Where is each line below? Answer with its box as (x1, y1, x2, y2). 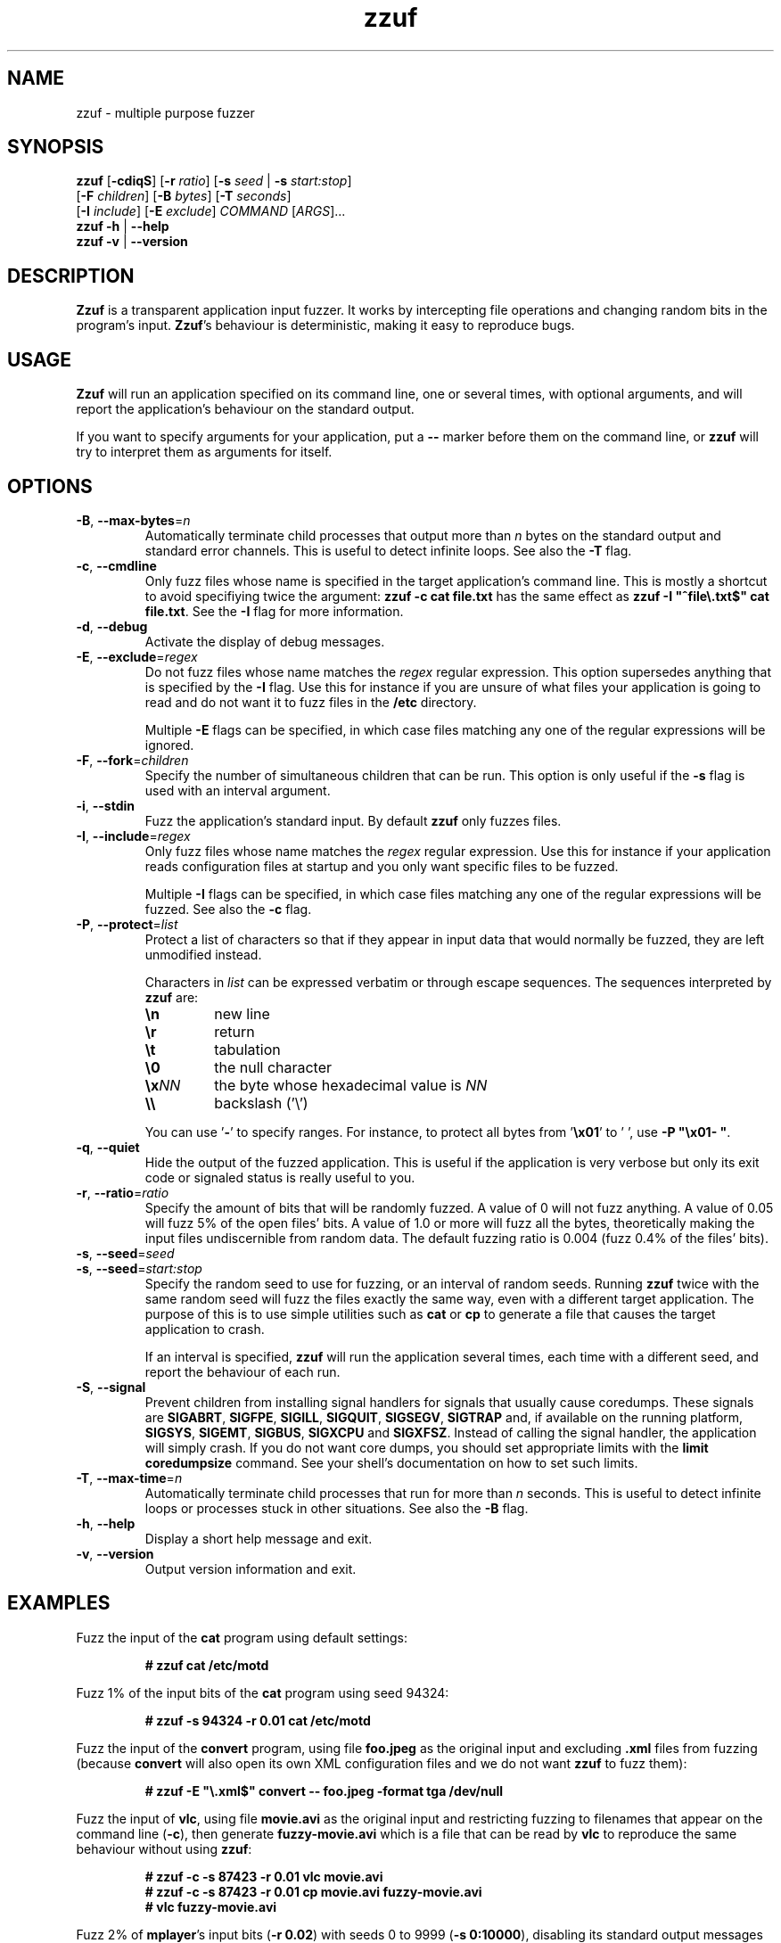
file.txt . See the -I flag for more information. (144, 603, 404, 619)
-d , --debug (76, 618, 148, 634)
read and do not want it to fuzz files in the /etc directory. (144, 694, 477, 710)
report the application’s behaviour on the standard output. (76, 401, 415, 417)
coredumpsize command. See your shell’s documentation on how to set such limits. (144, 1454, 638, 1470)
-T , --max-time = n (76, 1470, 183, 1486)
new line (214, 1004, 270, 1023)
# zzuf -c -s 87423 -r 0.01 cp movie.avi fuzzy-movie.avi (144, 1883, 482, 1899)
